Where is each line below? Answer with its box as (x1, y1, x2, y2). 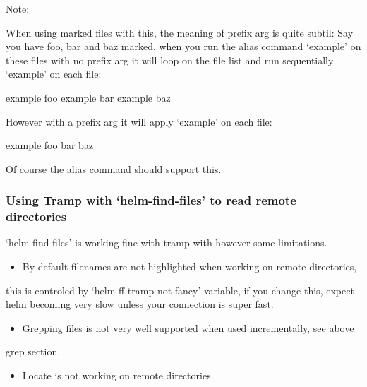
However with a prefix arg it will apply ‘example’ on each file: (6, 114, 272, 129)
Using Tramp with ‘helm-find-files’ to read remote (6, 191, 296, 209)
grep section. (6, 344, 61, 359)
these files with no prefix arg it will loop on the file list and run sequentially (6, 52, 334, 67)
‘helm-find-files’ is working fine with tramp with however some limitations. (6, 235, 327, 250)
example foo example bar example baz (6, 90, 171, 105)
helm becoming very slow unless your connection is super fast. (6, 297, 274, 311)
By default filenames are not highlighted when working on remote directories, (22, 259, 357, 274)
